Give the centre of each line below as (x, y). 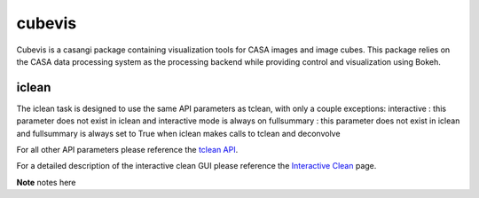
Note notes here (46, 182)
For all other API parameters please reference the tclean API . (127, 150)
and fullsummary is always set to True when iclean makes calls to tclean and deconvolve (178, 133)
